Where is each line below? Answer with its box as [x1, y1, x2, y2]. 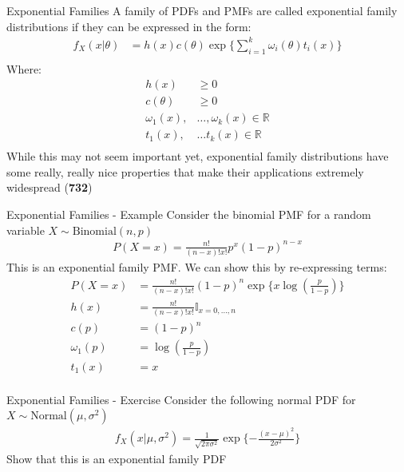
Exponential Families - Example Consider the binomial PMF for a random [6, 206, 371, 223]
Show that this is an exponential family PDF [6, 450, 227, 466]
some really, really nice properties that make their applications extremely [6, 163, 364, 180]
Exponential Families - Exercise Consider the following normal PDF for [6, 391, 356, 407]
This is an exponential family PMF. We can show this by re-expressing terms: [6, 259, 387, 276]
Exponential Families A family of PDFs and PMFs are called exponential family [6, 2, 398, 18]
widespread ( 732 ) [6, 179, 93, 196]
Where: [6, 60, 42, 77]
